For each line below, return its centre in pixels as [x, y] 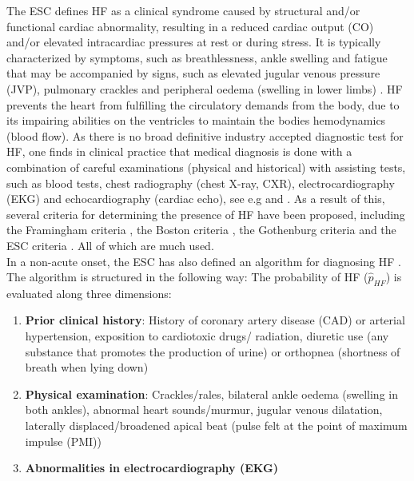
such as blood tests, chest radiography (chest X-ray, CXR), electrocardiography [201, 183]
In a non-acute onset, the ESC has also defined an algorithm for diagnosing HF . [204, 261]
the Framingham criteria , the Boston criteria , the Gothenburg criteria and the [201, 230]
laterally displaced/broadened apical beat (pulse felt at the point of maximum [216, 425]
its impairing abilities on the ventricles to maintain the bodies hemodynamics [196, 120]
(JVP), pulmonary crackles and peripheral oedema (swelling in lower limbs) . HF [205, 88]
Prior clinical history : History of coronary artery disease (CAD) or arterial [215, 320]
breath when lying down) [87, 367]
